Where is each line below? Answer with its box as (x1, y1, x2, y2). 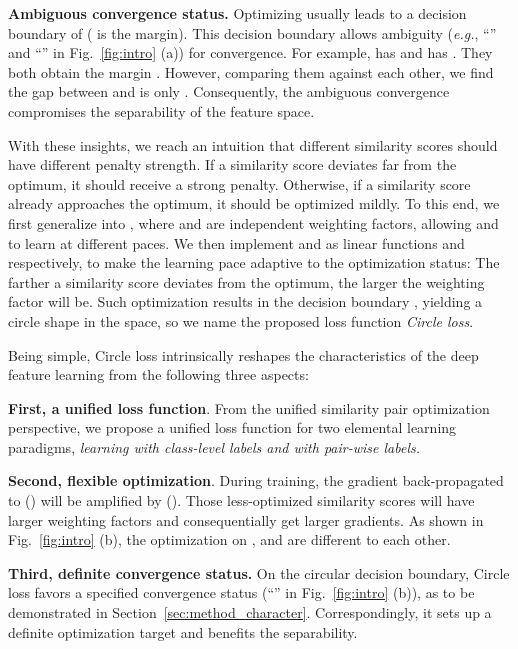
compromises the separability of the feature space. (8, 100, 315, 121)
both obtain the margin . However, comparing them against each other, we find (8, 61, 494, 82)
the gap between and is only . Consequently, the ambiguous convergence (8, 81, 450, 102)
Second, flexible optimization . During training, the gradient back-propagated (8, 470, 504, 491)
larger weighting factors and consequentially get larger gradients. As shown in (8, 509, 484, 530)
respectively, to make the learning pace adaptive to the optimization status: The (8, 252, 500, 273)
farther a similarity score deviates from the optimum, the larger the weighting (8, 271, 485, 292)
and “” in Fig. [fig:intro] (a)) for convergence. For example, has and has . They (8, 42, 493, 63)
